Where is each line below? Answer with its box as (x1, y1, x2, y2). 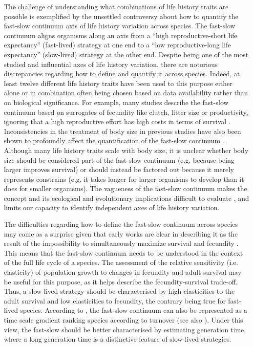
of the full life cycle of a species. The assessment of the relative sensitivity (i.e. (4, 257, 238, 267)
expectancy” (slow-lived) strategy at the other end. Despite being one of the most (4, 49, 249, 59)
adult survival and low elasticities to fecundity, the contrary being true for (4, 295, 226, 305)
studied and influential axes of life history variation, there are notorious (4, 59, 218, 69)
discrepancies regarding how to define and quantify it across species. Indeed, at (4, 68, 240, 79)
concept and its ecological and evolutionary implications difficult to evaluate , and (4, 193, 249, 203)
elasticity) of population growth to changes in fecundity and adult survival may (4, 267, 242, 277)
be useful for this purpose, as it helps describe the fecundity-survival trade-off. (4, 276, 238, 286)
